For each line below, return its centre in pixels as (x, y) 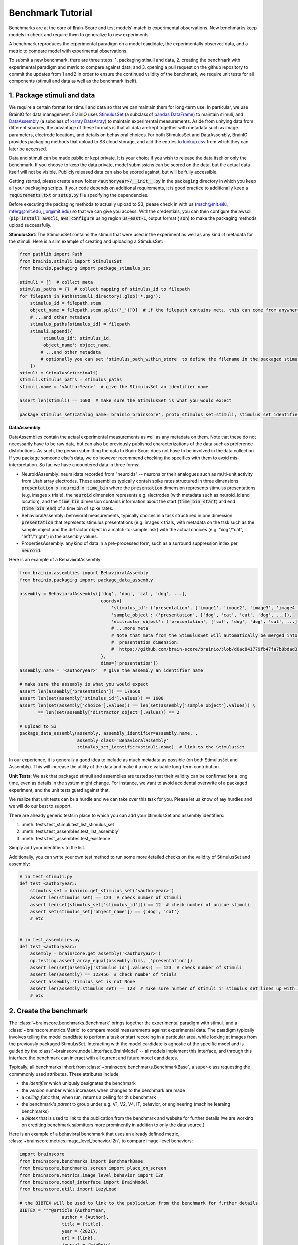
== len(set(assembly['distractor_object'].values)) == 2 (109, 712)
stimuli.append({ (51, 331)
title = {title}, (82, 1224)
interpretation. (24, 465)
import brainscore (42, 1154)
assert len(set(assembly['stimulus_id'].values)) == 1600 (92, 698)
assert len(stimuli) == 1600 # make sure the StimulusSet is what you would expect (126, 401)
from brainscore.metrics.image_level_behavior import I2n (92, 1175)
